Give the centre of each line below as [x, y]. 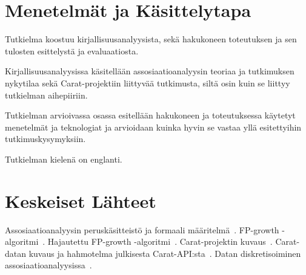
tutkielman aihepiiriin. [46, 95]
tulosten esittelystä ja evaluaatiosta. [72, 50]
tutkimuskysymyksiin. [45, 139]
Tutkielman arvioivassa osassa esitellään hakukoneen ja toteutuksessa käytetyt [150, 115]
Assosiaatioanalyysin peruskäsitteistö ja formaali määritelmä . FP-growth [142, 229]
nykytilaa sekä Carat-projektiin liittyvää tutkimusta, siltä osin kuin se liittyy [148, 82]
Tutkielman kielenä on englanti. [64, 159]
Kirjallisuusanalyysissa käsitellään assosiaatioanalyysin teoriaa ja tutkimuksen [150, 71]
